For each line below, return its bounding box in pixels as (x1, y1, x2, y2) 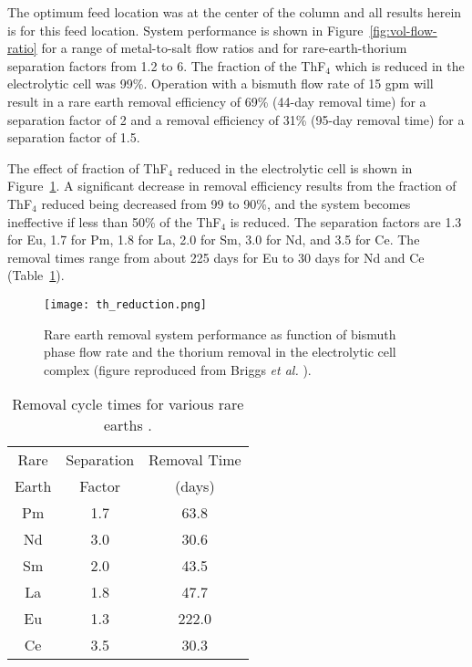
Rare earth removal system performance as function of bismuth (44, 324, 396, 343)
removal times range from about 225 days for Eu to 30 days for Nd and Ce (7, 247, 425, 266)
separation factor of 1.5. (7, 128, 140, 147)
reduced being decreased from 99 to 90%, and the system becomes (41, 193, 411, 213)
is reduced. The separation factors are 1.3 (230, 212, 462, 231)
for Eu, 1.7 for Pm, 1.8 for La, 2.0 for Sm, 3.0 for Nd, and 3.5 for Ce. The (7, 230, 420, 249)
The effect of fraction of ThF (7, 158, 169, 177)
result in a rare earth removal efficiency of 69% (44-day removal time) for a (7, 91, 426, 110)
